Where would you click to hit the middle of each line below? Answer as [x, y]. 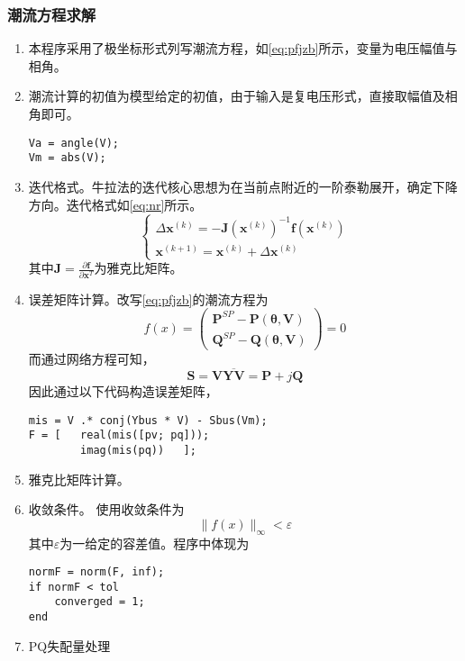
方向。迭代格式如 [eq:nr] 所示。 [115, 204]
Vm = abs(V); [67, 158]
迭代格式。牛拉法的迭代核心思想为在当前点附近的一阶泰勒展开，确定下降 [243, 186]
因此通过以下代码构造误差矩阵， [123, 391]
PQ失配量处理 [69, 645]
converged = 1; [100, 602]
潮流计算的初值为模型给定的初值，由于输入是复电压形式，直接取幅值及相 [243, 96]
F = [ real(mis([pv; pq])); [119, 435]
